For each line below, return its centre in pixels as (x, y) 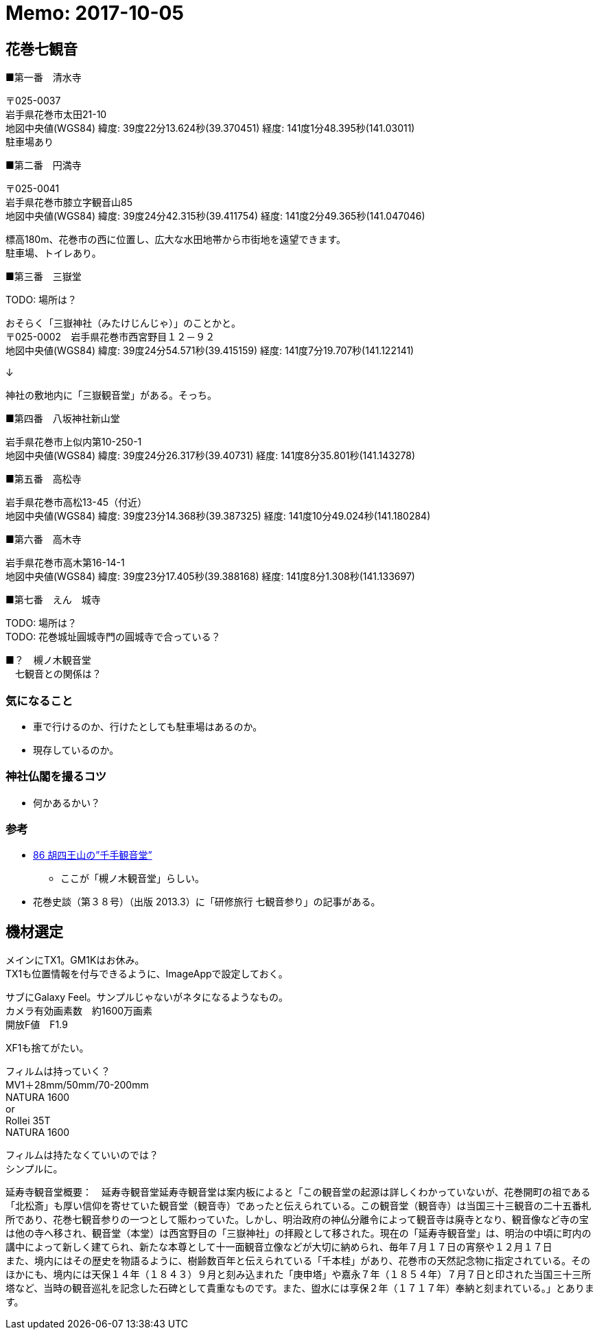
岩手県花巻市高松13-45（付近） (77, 502)
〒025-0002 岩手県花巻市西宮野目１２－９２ (110, 337)
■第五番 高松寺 (44, 479)
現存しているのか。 (76, 750)
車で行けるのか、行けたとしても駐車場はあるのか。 (148, 726)
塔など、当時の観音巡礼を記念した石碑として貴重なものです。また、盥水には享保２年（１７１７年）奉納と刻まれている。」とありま (300, 1288)
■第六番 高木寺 (44, 539)
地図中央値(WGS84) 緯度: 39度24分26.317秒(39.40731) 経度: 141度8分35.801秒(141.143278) (210, 456)
